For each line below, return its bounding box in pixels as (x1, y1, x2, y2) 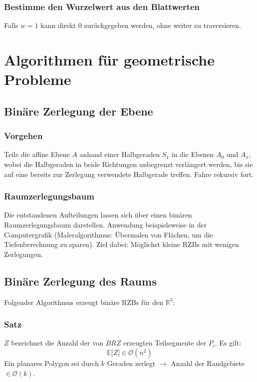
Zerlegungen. (4, 248, 43, 259)
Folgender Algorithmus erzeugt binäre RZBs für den (4, 296, 164, 307)
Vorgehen (4, 129, 43, 142)
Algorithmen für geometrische (4, 49, 215, 69)
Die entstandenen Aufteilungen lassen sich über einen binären (4, 209, 192, 220)
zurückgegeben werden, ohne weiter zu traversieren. (84, 20, 241, 30)
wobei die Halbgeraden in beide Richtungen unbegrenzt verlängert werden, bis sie (4, 158, 253, 169)
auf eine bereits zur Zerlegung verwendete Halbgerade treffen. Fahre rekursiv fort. (4, 168, 254, 179)
